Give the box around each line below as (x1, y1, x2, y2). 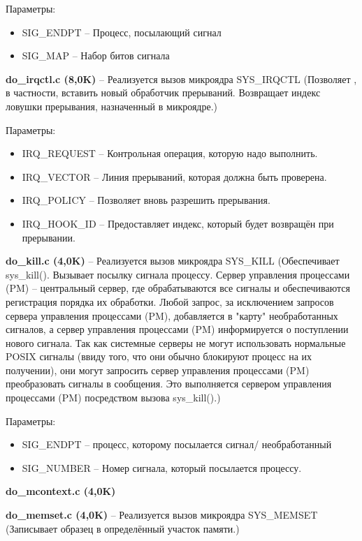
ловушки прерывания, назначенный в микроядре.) (6, 98, 218, 113)
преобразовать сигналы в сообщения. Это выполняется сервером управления (6, 376, 332, 391)
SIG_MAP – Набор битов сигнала (22, 48, 170, 63)
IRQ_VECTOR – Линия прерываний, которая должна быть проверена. (22, 169, 327, 184)
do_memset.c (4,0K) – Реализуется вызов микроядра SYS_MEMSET (6, 507, 318, 522)
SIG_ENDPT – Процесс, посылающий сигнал (22, 24, 222, 39)
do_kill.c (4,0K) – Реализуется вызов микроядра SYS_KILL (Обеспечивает (6, 253, 340, 268)
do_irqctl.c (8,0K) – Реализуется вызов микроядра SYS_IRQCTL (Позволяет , (6, 71, 357, 86)
